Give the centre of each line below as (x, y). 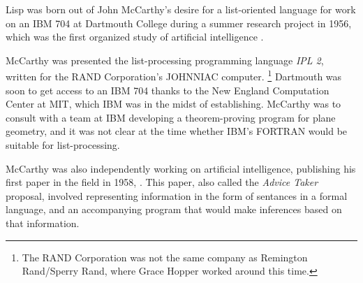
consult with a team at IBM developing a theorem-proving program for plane (171, 117)
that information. (43, 223)
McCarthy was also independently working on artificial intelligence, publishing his (181, 168)
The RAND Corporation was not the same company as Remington (165, 257)
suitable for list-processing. (63, 145)
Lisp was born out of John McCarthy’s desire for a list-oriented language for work (181, 9)
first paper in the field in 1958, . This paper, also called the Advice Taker (162, 182)
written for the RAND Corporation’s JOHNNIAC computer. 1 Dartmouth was (174, 75)
